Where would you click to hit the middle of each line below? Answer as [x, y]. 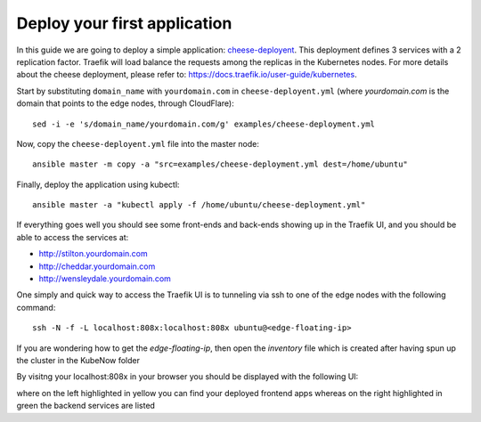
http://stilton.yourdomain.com [93, 254]
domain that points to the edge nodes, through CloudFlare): [126, 103]
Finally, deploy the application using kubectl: [98, 184]
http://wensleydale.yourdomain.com [105, 279]
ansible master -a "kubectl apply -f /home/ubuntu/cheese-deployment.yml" [199, 205]
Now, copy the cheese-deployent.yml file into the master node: [138, 143]
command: [36, 307]
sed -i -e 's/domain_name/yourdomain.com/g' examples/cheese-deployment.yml [204, 124]
